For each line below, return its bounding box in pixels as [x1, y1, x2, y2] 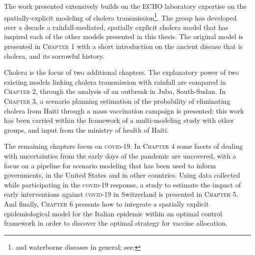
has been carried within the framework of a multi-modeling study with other [4, 115, 234, 125]
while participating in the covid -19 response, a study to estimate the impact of [4, 179, 241, 189]
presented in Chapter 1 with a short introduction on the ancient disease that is [4, 41, 243, 51]
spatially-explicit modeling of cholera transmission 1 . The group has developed [4, 11, 237, 23]
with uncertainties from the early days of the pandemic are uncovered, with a [4, 150, 236, 161]
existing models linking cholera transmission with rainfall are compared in [4, 76, 226, 87]
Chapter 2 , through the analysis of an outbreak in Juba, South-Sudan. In [4, 86, 226, 96]
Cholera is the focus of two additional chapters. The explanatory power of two [4, 67, 239, 77]
